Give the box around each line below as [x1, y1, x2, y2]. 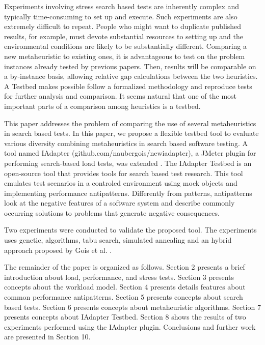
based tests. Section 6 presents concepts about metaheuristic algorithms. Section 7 [4, 301, 261, 312]
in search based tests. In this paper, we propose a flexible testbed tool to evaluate [4, 128, 259, 138]
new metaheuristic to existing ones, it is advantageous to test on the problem [4, 50, 245, 61]
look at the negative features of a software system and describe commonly [4, 197, 235, 208]
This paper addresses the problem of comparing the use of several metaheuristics [4, 118, 256, 128]
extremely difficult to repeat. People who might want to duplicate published [4, 21, 242, 32]
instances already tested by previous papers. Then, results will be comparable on [4, 61, 256, 71]
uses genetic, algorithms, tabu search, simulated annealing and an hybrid [4, 235, 232, 245]
